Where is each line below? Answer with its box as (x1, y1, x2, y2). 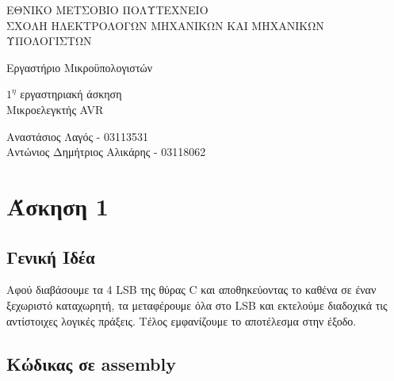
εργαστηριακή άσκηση (20, 86, 122, 102)
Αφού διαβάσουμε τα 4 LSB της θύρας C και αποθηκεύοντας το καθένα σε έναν (6, 281, 377, 298)
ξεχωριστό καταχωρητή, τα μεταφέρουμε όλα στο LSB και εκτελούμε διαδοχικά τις (6, 296, 388, 313)
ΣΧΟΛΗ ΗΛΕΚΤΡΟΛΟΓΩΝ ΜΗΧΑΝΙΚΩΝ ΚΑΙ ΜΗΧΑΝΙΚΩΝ (6, 17, 324, 33)
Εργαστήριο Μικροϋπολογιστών (6, 59, 153, 75)
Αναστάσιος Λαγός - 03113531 (6, 128, 148, 144)
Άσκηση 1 (6, 189, 109, 222)
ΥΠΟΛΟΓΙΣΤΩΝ (6, 32, 92, 49)
